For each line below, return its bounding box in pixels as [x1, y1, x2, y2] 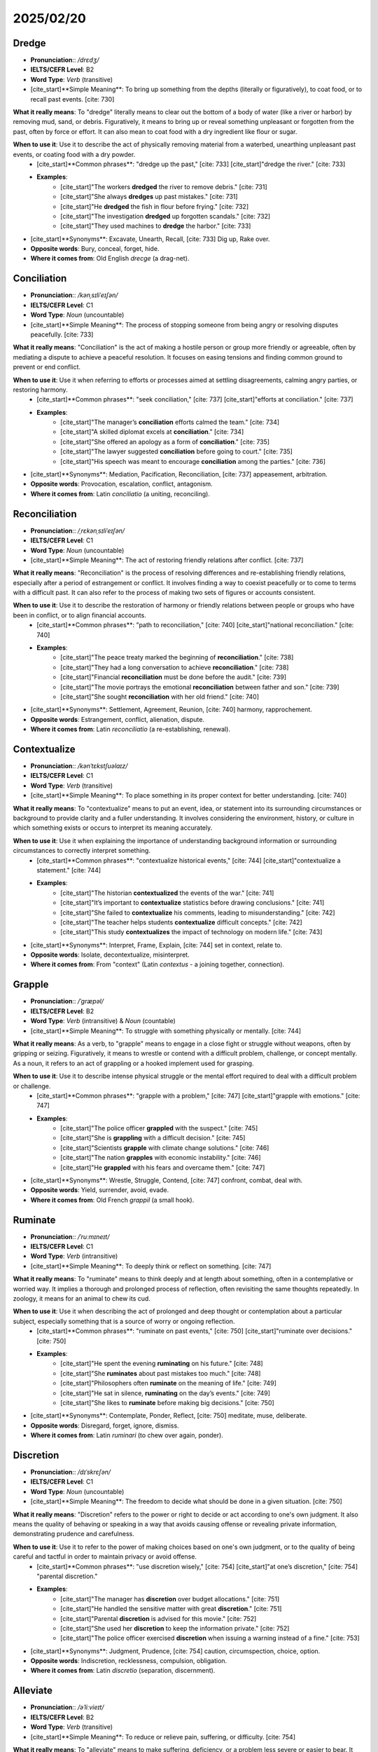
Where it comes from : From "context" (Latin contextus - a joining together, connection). [30, 960, 285, 969]
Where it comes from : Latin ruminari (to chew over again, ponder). [30, 1431, 223, 1439]
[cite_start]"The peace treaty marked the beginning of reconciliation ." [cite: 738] [60, 653, 294, 662]
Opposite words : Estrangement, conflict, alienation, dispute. [30, 715, 204, 723]
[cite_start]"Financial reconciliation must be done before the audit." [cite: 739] [60, 673, 287, 681]
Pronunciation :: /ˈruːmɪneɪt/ [30, 1232, 110, 1240]
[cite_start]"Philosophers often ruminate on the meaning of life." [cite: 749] [60, 1379, 276, 1388]
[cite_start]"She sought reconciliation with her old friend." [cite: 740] [60, 692, 259, 701]
